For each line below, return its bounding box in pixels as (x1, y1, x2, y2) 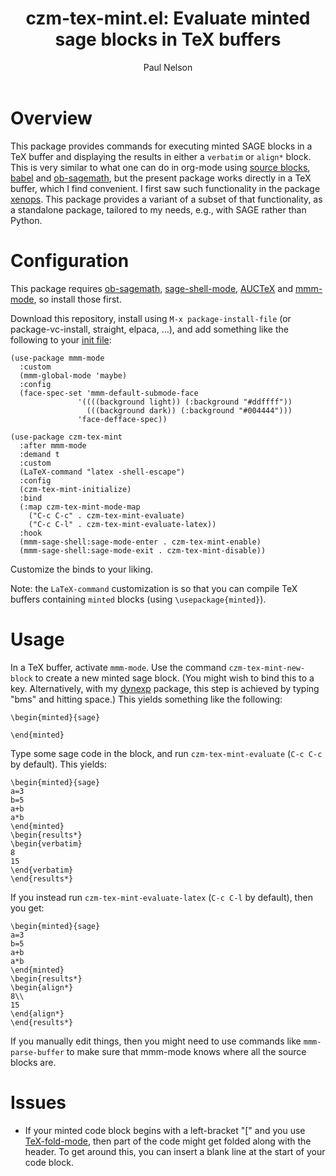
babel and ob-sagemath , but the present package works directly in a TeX (10, 172, 312, 184)
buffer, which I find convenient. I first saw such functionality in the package (10, 182, 321, 194)
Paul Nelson (143, 61, 193, 73)
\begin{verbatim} (10, 838, 83, 849)
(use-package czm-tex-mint (10, 432, 123, 442)
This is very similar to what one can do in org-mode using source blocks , (10, 161, 311, 173)
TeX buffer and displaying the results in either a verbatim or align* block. (10, 150, 312, 162)
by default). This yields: (10, 758, 108, 770)
